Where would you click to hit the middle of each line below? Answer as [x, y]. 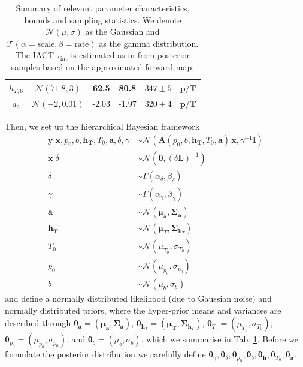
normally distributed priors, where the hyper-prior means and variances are [143, 310]
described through [38, 323]
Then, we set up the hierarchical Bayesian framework [102, 126]
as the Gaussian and [122, 31]
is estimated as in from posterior [131, 55]
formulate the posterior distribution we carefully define [105, 354]
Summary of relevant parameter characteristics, [103, 8]
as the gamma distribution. [149, 43]
